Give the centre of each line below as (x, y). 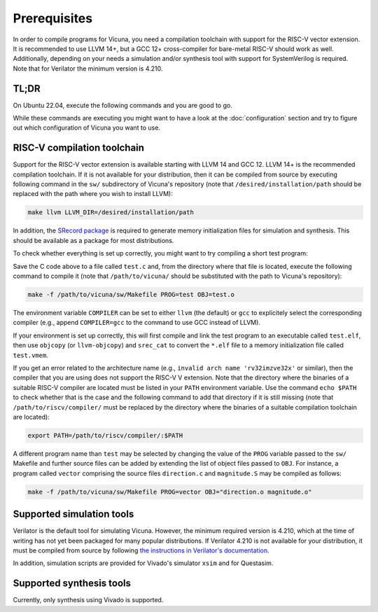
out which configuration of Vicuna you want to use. (87, 128)
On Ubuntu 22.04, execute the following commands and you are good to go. (122, 105)
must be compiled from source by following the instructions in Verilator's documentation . (141, 550)
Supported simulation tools (73, 514)
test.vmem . (30, 355)
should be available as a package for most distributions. (93, 240)
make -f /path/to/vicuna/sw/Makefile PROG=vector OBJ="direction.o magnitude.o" (170, 492)
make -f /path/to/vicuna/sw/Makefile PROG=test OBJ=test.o (131, 294)
